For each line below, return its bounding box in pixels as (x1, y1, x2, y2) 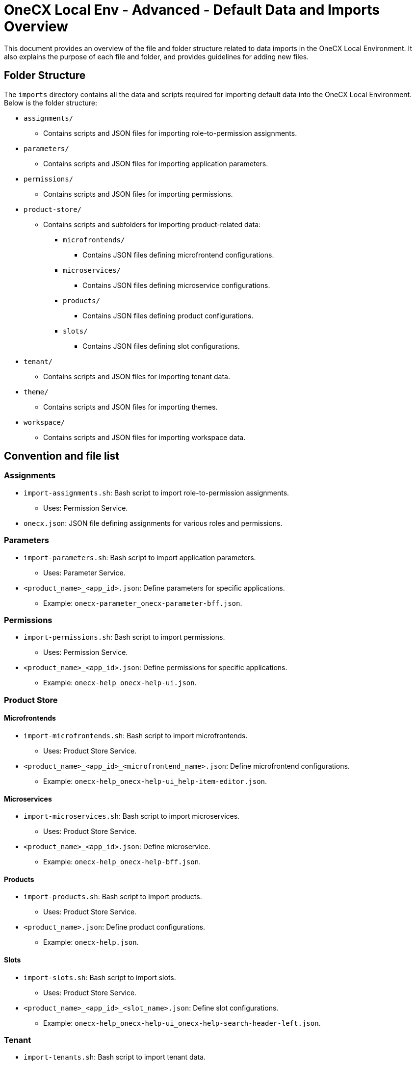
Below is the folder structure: (4, 98, 98, 107)
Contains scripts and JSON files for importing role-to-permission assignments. (43, 129, 297, 137)
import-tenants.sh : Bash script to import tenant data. (24, 1053, 206, 1062)
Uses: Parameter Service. (43, 568, 126, 577)
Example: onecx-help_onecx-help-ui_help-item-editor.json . (43, 777, 267, 785)
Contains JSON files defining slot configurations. (82, 341, 240, 350)
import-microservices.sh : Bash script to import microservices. (24, 812, 240, 821)
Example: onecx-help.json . (43, 938, 139, 947)
